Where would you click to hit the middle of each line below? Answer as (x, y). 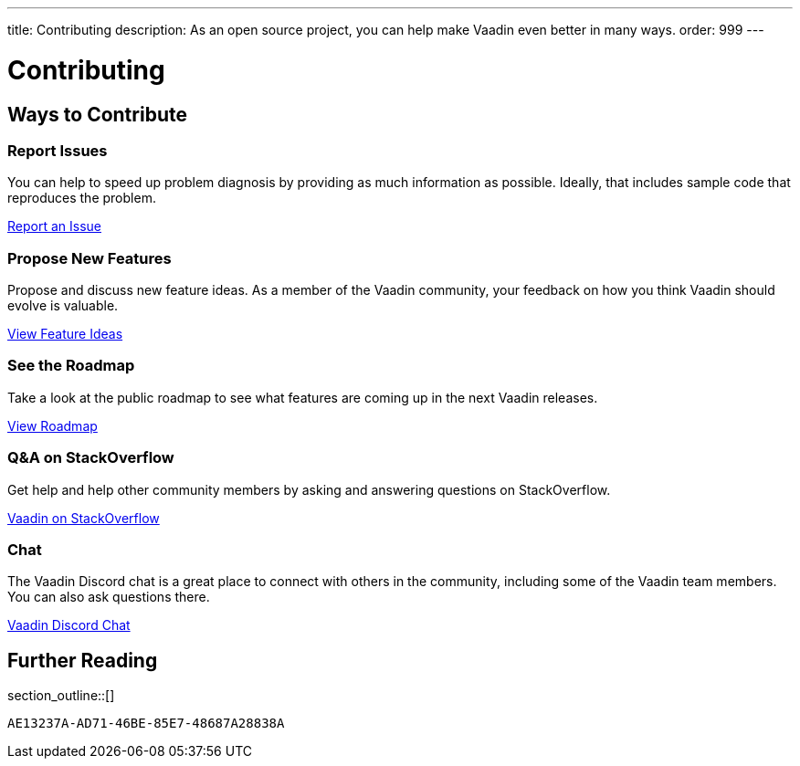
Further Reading (83, 660)
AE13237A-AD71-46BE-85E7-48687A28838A (146, 724)
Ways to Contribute (97, 114)
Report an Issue (54, 226)
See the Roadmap (71, 366)
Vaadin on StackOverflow (84, 518)
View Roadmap (53, 425)
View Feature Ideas (65, 334)
